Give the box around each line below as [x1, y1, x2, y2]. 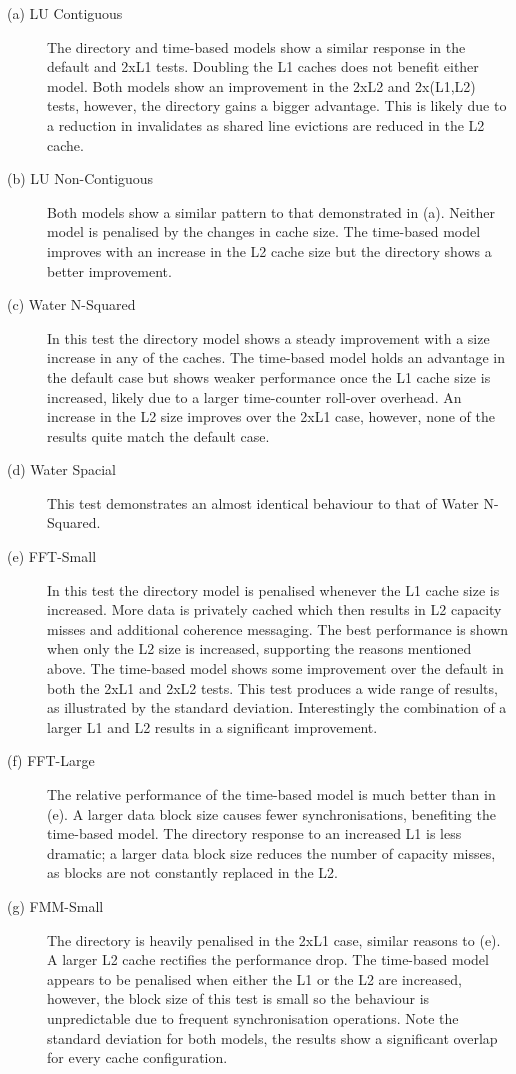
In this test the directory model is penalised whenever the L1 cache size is [47, 579, 500, 600]
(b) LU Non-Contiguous [7, 168, 154, 189]
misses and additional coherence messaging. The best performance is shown [47, 618, 509, 639]
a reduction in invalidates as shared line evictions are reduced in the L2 [47, 114, 485, 135]
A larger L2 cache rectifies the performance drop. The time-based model [47, 949, 489, 970]
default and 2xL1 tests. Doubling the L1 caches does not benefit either [47, 56, 479, 77]
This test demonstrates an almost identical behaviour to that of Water [47, 492, 479, 513]
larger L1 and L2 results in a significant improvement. [47, 716, 378, 737]
